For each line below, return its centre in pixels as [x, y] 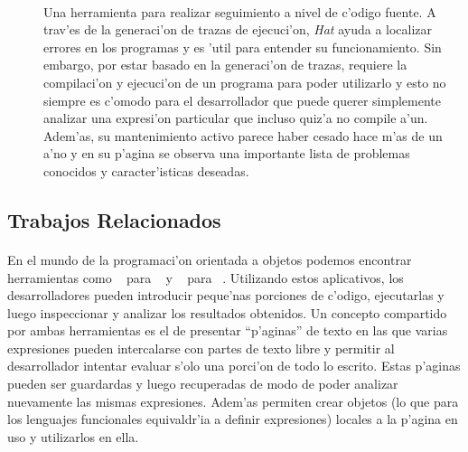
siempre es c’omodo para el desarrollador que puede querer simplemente [242, 100]
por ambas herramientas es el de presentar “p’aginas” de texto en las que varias [228, 330]
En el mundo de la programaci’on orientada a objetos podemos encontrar [210, 259]
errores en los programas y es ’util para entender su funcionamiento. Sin [243, 47]
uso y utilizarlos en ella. [73, 436]
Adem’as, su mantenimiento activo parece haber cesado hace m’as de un [243, 135]
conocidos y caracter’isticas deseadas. [146, 170]
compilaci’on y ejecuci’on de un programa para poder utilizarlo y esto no [245, 82]
